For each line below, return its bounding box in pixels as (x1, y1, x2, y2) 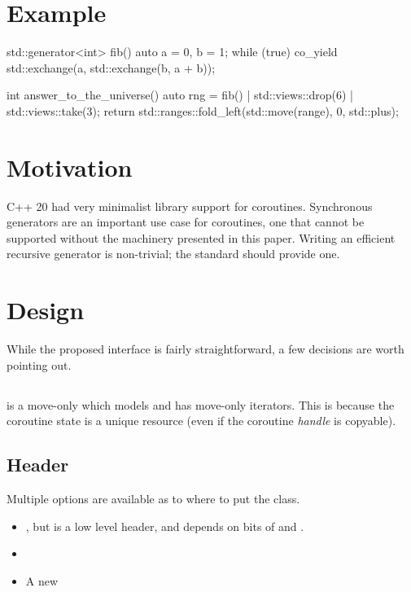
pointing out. (7, 356, 72, 373)
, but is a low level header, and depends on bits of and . (25, 517, 304, 534)
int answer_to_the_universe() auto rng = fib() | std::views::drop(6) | (7, 86, 353, 103)
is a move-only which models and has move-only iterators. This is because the (7, 396, 395, 413)
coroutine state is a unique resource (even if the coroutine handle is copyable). (7, 412, 396, 429)
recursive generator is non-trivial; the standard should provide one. (7, 245, 340, 262)
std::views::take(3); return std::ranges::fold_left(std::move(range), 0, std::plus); (7, 102, 399, 119)
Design (7, 293, 85, 327)
